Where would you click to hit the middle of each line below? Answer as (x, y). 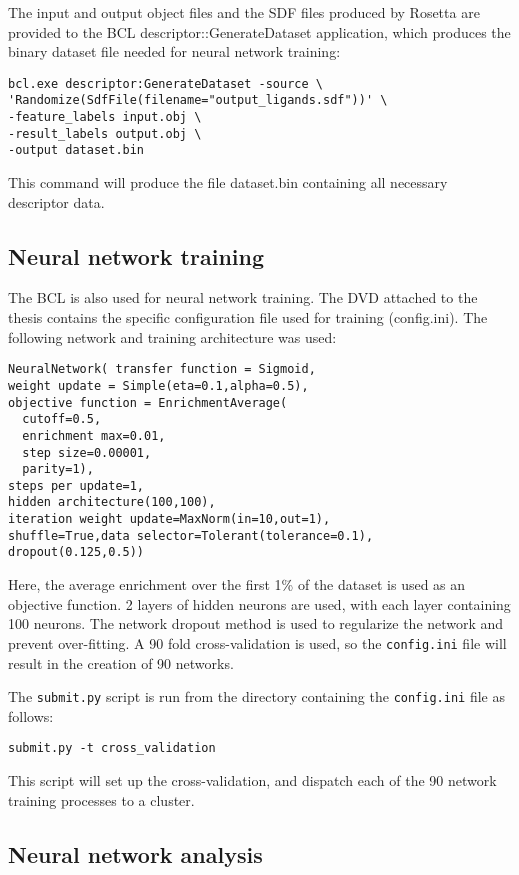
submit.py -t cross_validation (112, 748)
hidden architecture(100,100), (112, 502)
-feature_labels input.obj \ (105, 117)
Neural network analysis (135, 853)
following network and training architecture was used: (172, 336)
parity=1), (58, 469)
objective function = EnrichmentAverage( (148, 402)
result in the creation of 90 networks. (121, 662)
